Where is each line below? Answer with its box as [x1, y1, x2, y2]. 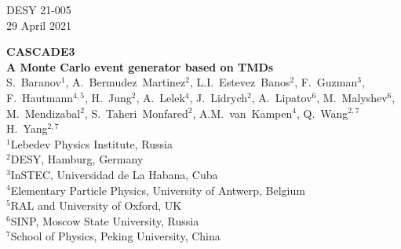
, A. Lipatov [251, 89, 312, 105]
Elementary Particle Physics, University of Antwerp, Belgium [10, 181, 305, 198]
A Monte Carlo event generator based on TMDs [6, 58, 274, 75]
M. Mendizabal [6, 104, 81, 121]
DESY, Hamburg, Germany [10, 151, 144, 167]
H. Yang [6, 120, 48, 137]
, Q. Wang [296, 104, 348, 121]
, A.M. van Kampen [192, 104, 293, 121]
